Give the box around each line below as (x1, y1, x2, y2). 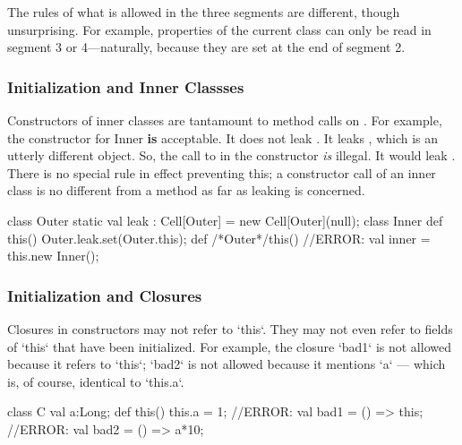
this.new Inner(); (7, 246, 99, 265)
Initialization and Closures (7, 284, 202, 306)
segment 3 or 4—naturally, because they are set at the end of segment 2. (7, 38, 406, 56)
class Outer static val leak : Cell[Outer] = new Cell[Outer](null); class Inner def (7, 210, 443, 229)
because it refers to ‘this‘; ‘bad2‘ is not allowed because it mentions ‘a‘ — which (7, 355, 446, 373)
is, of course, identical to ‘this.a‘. (7, 372, 184, 390)
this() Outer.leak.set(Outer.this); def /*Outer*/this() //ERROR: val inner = (7, 228, 431, 247)
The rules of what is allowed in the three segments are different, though (7, 3, 400, 21)
